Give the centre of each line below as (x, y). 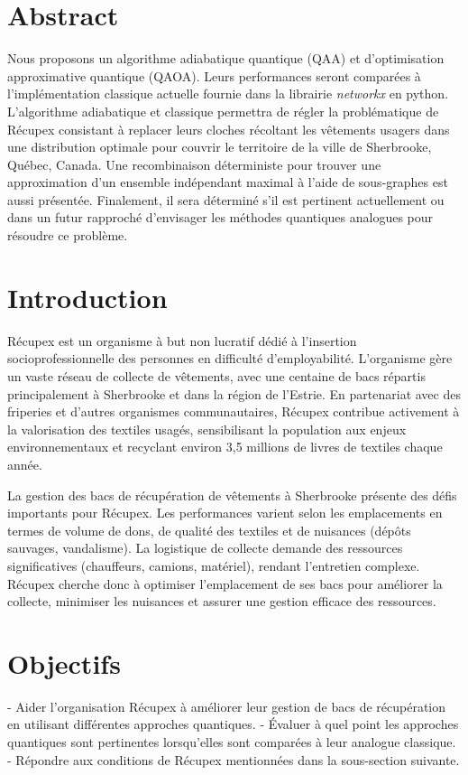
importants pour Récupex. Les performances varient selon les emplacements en (225, 513)
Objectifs (64, 663)
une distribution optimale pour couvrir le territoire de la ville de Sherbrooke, (220, 147)
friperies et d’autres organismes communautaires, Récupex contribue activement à (234, 411)
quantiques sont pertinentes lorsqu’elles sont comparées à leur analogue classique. (232, 742)
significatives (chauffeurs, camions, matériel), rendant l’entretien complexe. (214, 565)
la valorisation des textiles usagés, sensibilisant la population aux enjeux (207, 429)
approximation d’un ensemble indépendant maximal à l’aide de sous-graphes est (228, 182)
